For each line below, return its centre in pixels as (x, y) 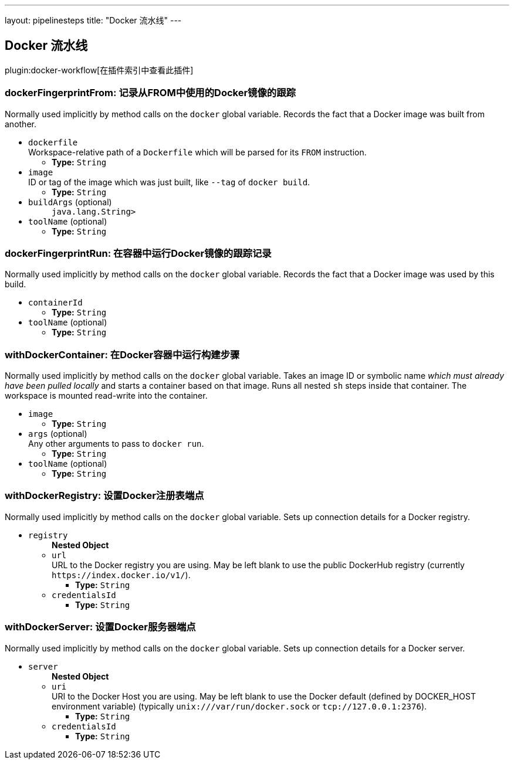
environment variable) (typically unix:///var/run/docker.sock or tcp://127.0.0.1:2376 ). (239, 706)
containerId (55, 303)
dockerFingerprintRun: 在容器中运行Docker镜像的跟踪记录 (138, 253)
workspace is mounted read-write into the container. (106, 396)
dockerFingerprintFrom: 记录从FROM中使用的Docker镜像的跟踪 (150, 93)
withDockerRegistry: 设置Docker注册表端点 (104, 496)
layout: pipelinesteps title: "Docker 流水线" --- (93, 20)
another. (21, 124)
